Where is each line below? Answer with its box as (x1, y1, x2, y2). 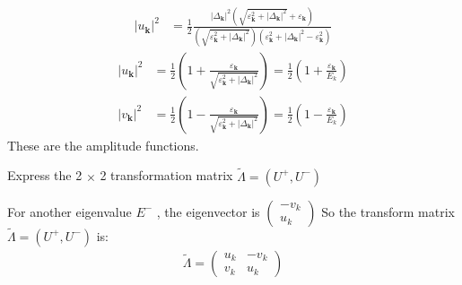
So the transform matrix (321, 202, 455, 220)
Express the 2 (7, 166, 83, 185)
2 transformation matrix (100, 166, 233, 185)
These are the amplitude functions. (7, 135, 199, 154)
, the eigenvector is (156, 202, 260, 220)
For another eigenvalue (7, 202, 132, 220)
